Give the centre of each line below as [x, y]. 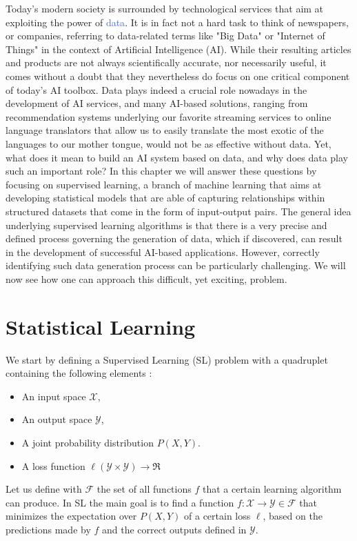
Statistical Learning [101, 326]
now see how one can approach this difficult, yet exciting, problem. [146, 278]
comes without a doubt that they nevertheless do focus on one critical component [178, 76]
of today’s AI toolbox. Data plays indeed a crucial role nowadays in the [156, 89]
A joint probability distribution [88, 442]
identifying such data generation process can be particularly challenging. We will [176, 265]
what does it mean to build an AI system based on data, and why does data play [177, 157]
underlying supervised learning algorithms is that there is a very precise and [166, 225]
